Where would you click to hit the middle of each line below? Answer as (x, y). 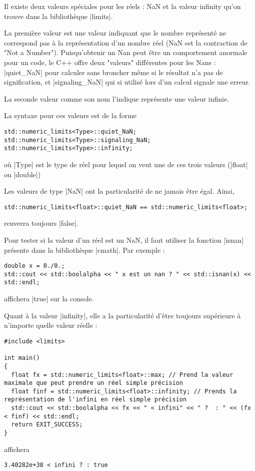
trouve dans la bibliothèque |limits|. (58, 16)
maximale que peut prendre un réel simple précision (93, 383)
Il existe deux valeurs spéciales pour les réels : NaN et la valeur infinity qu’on (122, 6)
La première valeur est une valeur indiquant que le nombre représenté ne (115, 33)
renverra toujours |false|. (41, 223)
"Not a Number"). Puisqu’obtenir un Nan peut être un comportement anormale (126, 52)
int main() (22, 358)
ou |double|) (22, 174)
